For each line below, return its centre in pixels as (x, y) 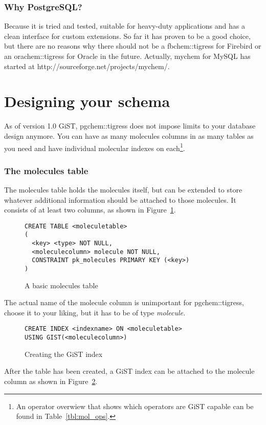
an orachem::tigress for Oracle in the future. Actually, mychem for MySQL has (127, 56)
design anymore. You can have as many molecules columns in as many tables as (129, 135)
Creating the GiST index (64, 354)
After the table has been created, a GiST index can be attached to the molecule (129, 371)
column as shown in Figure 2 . (51, 381)
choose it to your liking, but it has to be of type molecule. (95, 312)
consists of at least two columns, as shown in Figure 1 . (90, 210)
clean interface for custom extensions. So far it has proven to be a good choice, (127, 36)
